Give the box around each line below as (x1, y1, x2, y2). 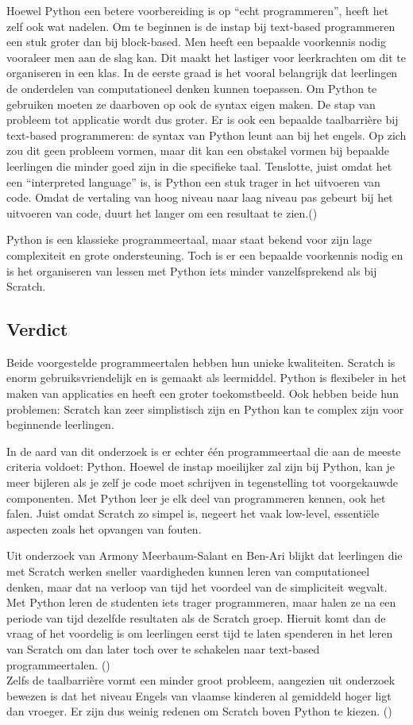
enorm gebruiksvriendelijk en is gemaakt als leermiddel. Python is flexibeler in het (6, 369, 407, 386)
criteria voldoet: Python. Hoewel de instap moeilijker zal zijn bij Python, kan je (6, 458, 396, 475)
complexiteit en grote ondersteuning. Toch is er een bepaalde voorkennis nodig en (6, 246, 403, 263)
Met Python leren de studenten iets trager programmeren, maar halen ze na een (6, 594, 396, 611)
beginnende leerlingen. (6, 416, 114, 433)
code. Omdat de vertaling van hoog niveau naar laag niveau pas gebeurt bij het (6, 189, 393, 206)
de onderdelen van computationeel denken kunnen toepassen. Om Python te (6, 79, 377, 96)
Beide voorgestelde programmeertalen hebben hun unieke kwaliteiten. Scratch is (6, 353, 396, 370)
